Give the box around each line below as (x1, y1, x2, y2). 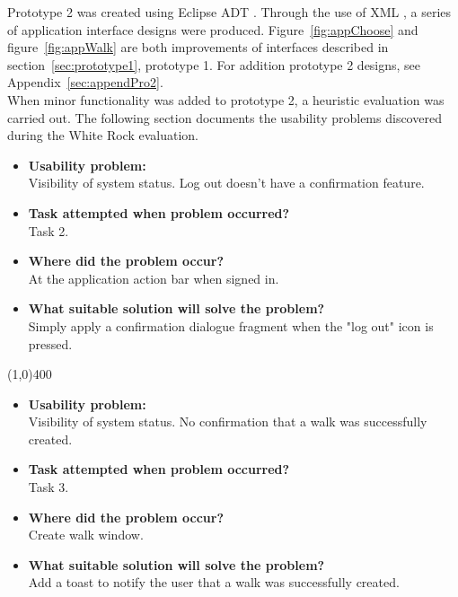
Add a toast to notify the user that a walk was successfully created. (28, 573, 400, 592)
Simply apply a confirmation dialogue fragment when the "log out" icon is (28, 316, 434, 335)
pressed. (28, 334, 73, 353)
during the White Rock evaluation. (7, 126, 198, 145)
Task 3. (28, 478, 69, 496)
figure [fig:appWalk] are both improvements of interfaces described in (7, 38, 389, 57)
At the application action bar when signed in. (28, 268, 279, 287)
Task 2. (28, 221, 69, 240)
